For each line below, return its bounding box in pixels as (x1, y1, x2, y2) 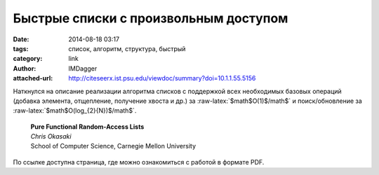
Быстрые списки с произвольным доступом (13, 10, 288, 26)
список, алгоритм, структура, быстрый (68, 44, 186, 52)
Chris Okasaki (30, 132, 72, 141)
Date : (13, 35, 29, 43)
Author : (13, 64, 36, 73)
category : (13, 55, 43, 63)
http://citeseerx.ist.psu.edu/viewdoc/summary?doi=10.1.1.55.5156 (68, 74, 256, 83)
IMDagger (68, 64, 98, 73)
